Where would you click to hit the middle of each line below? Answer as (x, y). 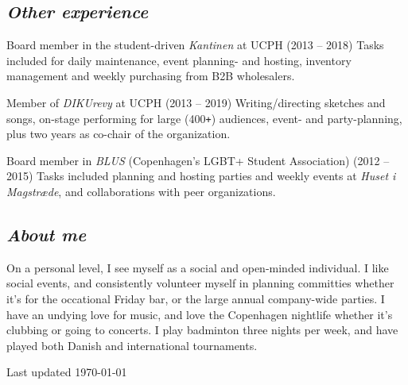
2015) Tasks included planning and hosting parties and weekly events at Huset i (201, 176)
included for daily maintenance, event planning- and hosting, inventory (179, 60)
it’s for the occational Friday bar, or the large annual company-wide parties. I (196, 298)
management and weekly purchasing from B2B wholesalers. (151, 76)
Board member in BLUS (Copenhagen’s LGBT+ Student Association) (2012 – (198, 160)
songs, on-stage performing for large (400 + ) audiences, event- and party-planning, (204, 118)
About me (47, 234)
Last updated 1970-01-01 (67, 372)
